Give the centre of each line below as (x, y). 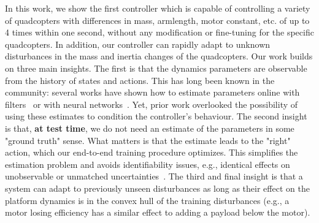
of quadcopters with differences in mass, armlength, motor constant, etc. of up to (157, 20)
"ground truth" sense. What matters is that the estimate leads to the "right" (148, 140)
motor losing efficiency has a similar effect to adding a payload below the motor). (158, 212)
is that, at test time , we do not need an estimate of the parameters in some (150, 128)
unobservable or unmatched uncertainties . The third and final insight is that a (154, 176)
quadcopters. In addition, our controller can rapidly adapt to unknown (138, 44)
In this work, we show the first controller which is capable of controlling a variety (158, 8)
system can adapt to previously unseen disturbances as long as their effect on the (157, 188)
